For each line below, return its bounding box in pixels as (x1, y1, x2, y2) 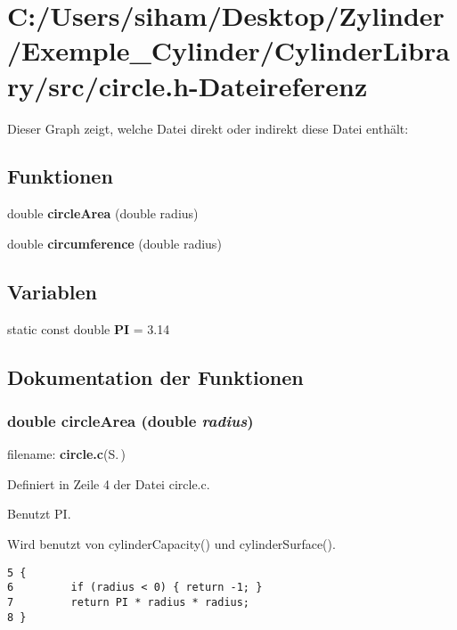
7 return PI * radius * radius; (7, 595, 250, 609)
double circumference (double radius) (7, 233, 222, 252)
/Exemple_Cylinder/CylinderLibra (7, 32, 450, 69)
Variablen (7, 277, 97, 305)
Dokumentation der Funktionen (7, 363, 304, 390)
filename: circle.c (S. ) (7, 445, 126, 463)
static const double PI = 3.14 (7, 319, 170, 338)
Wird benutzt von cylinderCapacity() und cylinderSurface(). (7, 535, 336, 553)
